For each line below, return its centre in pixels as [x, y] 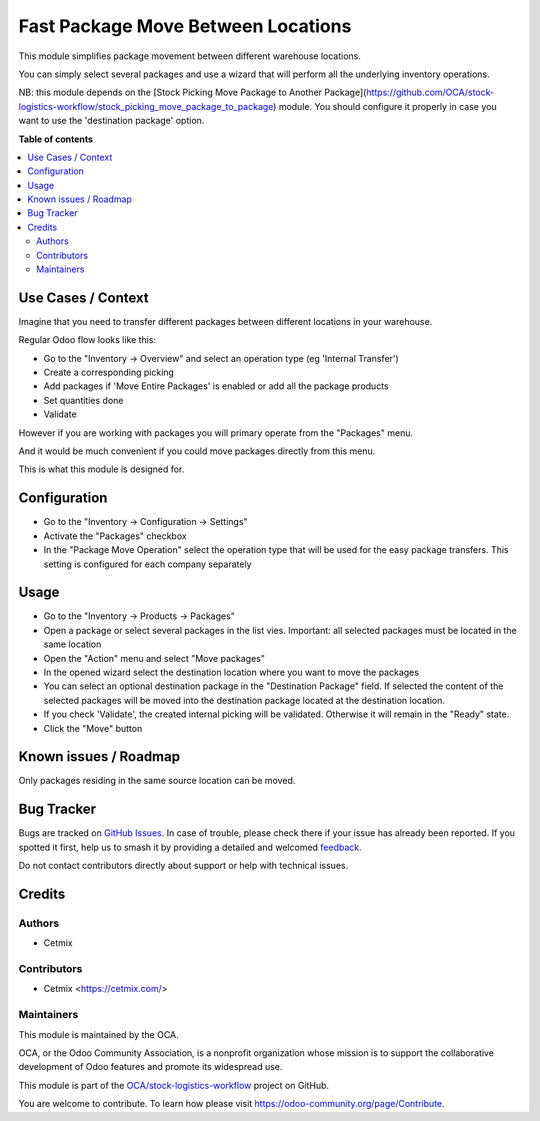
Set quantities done [83, 400]
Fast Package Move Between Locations [185, 26]
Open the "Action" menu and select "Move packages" [154, 658]
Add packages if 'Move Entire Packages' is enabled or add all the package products [216, 386]
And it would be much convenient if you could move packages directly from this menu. [197, 451]
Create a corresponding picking [109, 372]
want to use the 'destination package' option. [111, 121]
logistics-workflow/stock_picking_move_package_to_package [146, 106]
